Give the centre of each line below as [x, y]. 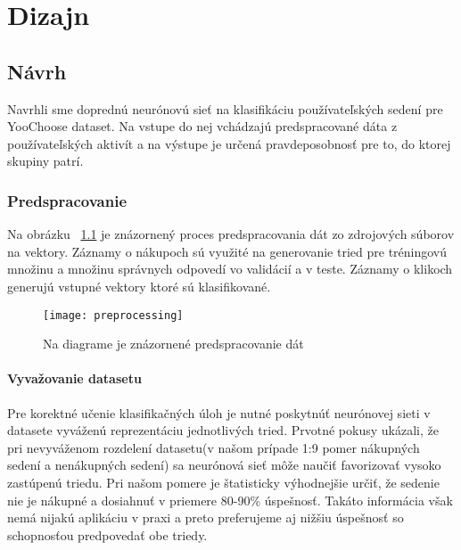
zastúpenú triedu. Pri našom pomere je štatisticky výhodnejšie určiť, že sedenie [223, 482]
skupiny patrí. [45, 161]
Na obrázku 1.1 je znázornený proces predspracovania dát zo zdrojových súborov [231, 234]
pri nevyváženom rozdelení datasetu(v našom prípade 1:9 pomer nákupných [214, 447]
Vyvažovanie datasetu [74, 378]
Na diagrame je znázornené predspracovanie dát [173, 344]
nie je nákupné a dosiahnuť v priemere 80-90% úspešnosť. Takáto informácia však [230, 500]
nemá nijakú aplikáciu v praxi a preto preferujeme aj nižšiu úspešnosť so [206, 517]
